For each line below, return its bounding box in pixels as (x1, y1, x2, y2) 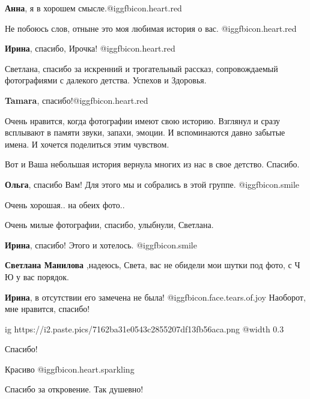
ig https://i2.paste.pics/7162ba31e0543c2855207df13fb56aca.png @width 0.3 (5, 322, 284, 335)
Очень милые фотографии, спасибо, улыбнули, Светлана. (5, 218, 214, 231)
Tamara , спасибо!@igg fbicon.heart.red (5, 94, 148, 106)
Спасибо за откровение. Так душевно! (5, 383, 144, 395)
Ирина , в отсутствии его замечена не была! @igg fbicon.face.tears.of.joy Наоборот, (5, 290, 306, 303)
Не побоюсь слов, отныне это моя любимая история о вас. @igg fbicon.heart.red (5, 22, 297, 34)
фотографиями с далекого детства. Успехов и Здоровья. (5, 74, 207, 86)
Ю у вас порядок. (5, 270, 69, 283)
